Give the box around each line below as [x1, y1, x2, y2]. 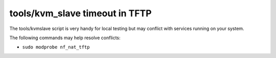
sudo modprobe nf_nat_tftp [22, 44, 90, 50]
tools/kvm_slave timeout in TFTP [9, 8, 152, 19]
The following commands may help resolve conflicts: [9, 35, 121, 41]
